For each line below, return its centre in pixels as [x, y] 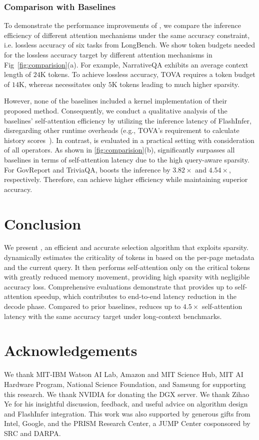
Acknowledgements [71, 350]
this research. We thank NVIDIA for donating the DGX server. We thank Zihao [127, 394]
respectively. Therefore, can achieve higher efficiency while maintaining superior [126, 179]
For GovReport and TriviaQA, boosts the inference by [87, 169]
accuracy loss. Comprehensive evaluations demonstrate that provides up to [118, 286]
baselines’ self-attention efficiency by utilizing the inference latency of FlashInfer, [128, 120]
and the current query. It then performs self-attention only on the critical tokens [127, 267]
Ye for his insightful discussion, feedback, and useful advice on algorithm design [126, 404]
